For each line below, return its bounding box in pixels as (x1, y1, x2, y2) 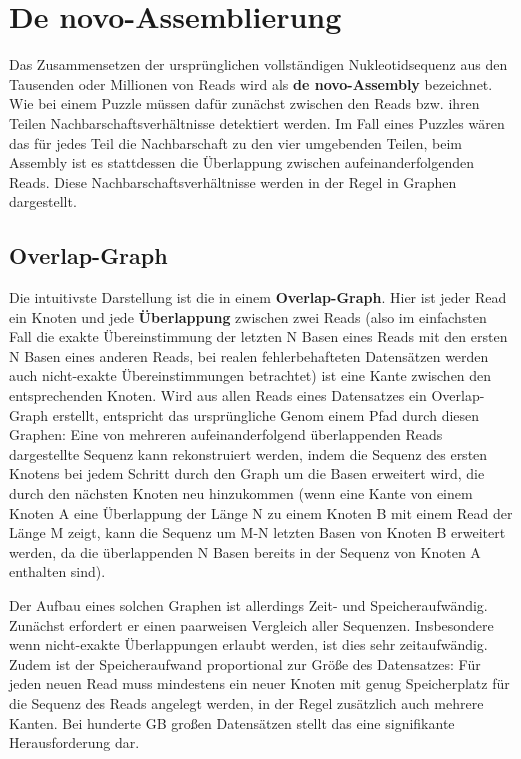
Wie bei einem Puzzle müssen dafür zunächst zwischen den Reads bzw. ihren (9, 93, 480, 114)
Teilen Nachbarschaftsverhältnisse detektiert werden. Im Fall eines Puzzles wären (9, 112, 505, 133)
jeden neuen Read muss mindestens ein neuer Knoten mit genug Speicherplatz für (9, 673, 510, 694)
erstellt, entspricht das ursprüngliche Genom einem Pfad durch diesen (52, 404, 480, 425)
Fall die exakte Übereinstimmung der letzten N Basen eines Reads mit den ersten (9, 326, 508, 347)
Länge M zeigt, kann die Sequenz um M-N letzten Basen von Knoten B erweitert (9, 522, 506, 543)
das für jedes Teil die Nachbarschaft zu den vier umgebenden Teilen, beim (9, 132, 463, 153)
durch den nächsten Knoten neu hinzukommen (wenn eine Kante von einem (9, 483, 473, 504)
